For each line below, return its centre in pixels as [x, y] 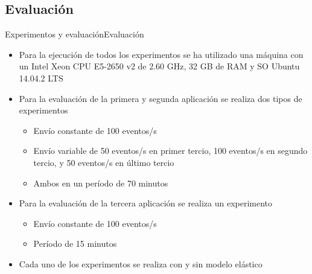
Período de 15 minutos [75, 244]
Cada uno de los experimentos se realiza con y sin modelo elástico [141, 263]
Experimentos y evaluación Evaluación [75, 34]
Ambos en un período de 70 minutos [101, 183]
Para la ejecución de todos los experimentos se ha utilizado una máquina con [161, 54]
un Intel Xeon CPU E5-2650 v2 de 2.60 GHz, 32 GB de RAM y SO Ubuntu [159, 66]
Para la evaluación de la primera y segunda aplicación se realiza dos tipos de [161, 98]
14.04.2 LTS [41, 78]
